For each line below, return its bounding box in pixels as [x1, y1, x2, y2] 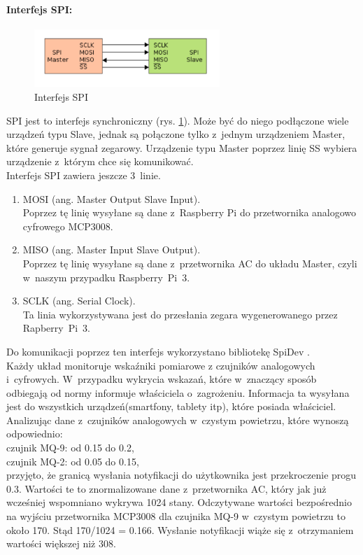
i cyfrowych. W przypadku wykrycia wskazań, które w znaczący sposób [6, 372, 317, 386]
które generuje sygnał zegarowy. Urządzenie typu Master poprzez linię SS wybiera [6, 140, 357, 155]
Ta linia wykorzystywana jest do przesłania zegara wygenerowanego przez [22, 307, 338, 321]
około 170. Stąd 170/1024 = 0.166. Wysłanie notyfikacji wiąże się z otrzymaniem [6, 522, 354, 537]
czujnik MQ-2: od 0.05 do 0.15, [6, 454, 139, 468]
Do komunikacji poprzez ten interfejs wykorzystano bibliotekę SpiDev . [6, 344, 310, 358]
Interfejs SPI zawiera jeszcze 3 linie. [6, 167, 161, 182]
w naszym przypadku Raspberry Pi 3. [22, 269, 190, 284]
